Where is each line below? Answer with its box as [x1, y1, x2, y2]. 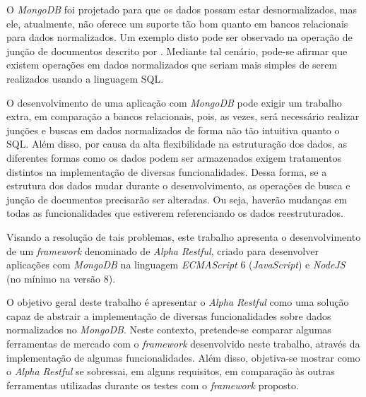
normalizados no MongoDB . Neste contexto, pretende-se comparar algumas [6, 322, 331, 337]
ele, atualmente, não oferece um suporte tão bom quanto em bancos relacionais [6, 16, 348, 30]
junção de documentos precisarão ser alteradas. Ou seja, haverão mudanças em [6, 191, 348, 206]
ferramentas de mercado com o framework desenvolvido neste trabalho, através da [6, 336, 360, 351]
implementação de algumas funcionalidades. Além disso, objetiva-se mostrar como [6, 350, 360, 365]
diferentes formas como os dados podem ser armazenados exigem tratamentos [6, 150, 341, 165]
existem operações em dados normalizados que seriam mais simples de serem [6, 57, 338, 72]
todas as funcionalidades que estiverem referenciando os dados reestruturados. [6, 206, 343, 220]
